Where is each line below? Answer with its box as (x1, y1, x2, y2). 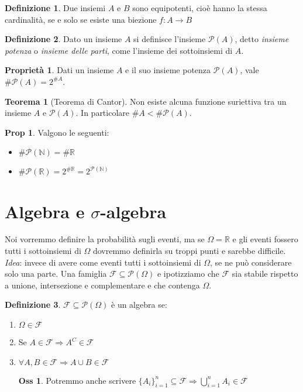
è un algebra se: (111, 298, 167, 311)
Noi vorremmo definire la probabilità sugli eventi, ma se (5, 233, 205, 245)
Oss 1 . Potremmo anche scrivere (18, 374, 136, 386)
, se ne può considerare (210, 256, 292, 268)
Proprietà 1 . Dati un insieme (5, 64, 114, 76)
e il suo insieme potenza (125, 64, 211, 76)
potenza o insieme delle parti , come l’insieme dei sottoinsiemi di (5, 44, 233, 56)
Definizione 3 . (5, 298, 61, 311)
